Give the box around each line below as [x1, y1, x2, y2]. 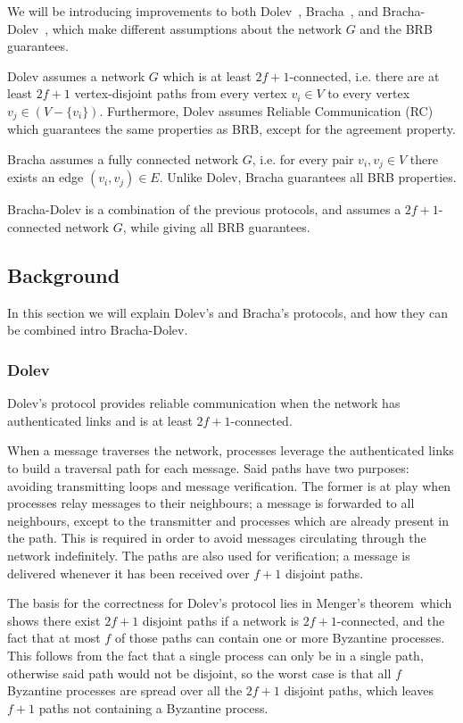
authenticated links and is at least [7, 411, 193, 429]
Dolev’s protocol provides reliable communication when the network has [7, 394, 401, 412]
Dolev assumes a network [7, 66, 145, 85]
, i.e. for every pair [252, 150, 354, 169]
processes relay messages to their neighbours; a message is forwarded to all [7, 494, 415, 512]
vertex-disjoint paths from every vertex [74, 84, 287, 103]
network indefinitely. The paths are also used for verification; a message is [7, 546, 410, 565]
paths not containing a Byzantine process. [38, 698, 269, 717]
